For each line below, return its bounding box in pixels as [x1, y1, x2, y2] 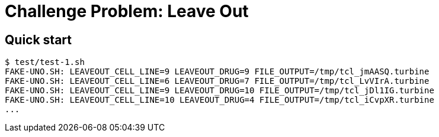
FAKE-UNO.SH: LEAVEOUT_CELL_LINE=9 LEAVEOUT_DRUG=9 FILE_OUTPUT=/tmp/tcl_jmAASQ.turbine [5, 67, 430, 77]
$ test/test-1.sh [5, 57, 85, 67]
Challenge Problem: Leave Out [5, 1, 249, 21]
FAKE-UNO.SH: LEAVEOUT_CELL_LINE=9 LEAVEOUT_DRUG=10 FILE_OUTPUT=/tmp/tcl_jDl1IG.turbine [5, 86, 434, 96]
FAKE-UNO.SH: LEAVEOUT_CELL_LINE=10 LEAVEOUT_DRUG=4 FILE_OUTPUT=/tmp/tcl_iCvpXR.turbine [5, 95, 434, 105]
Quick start [5, 32, 72, 47]
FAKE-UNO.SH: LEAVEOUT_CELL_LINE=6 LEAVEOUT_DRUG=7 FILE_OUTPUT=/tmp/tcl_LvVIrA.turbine [5, 76, 430, 86]
